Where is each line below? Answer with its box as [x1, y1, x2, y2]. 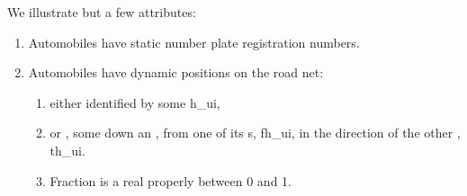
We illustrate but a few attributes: [7, 3, 196, 21]
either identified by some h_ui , [49, 93, 220, 111]
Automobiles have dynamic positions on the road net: [28, 63, 324, 82]
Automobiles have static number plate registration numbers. [28, 32, 360, 51]
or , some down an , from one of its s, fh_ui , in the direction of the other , [49, 123, 461, 142]
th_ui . [49, 140, 85, 159]
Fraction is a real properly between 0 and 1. [49, 171, 292, 190]
